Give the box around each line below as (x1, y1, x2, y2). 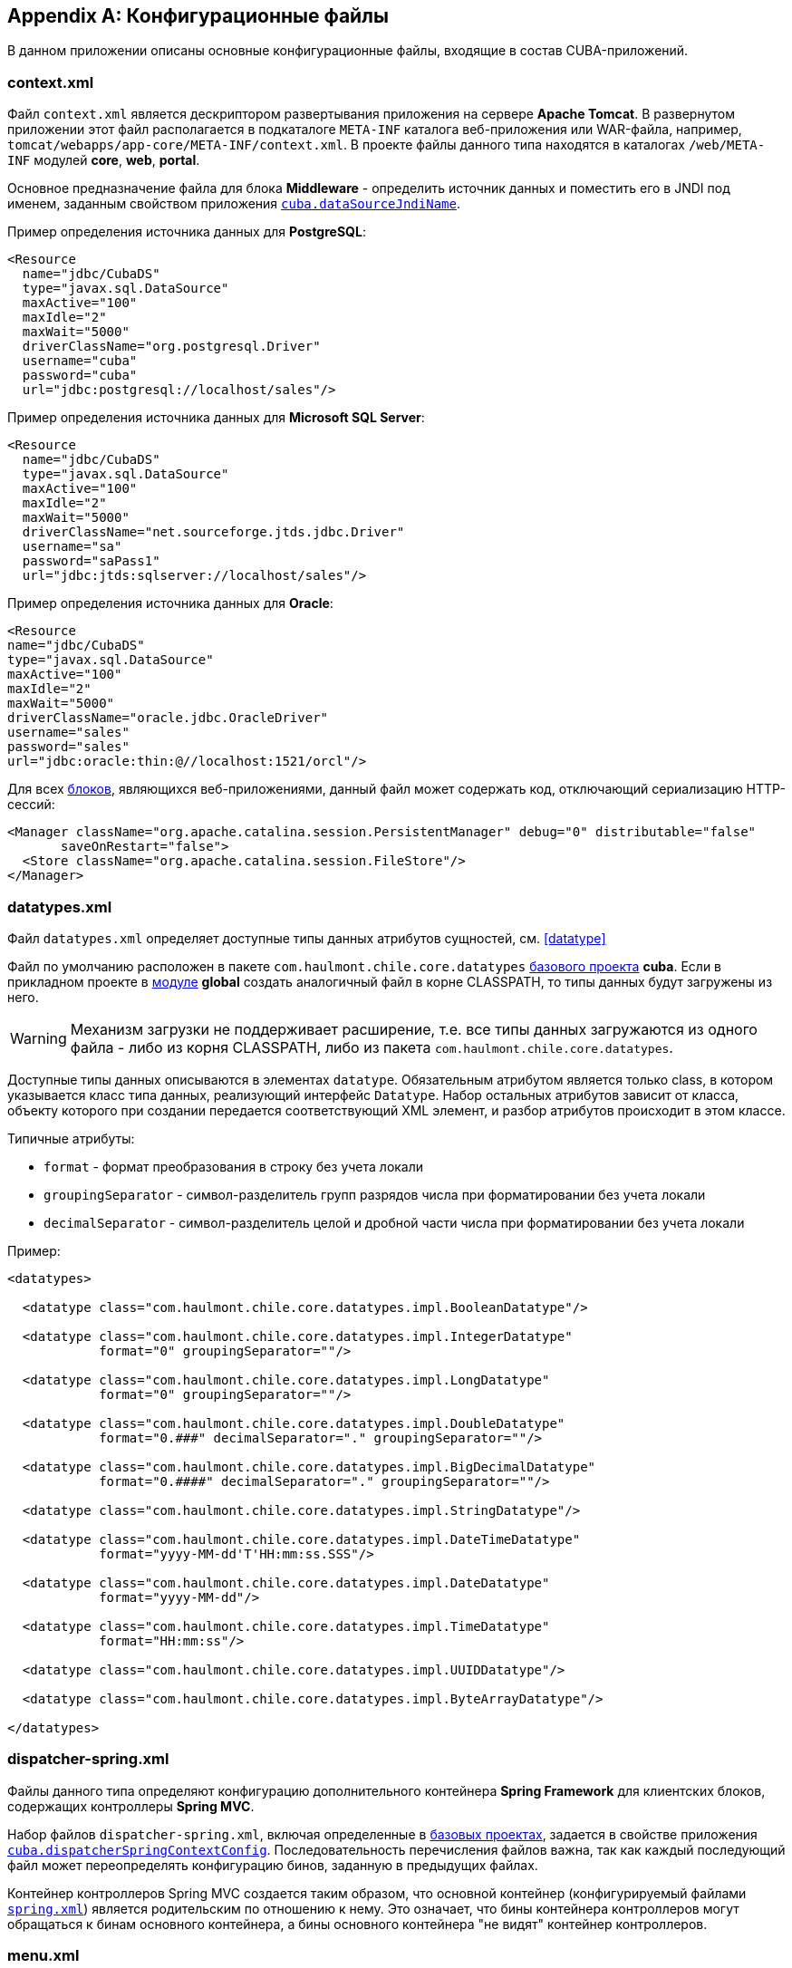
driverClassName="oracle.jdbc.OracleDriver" (7, 710, 329, 726)
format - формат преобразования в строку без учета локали (43, 1158, 424, 1174)
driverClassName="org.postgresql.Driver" (22, 339, 321, 354)
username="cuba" (22, 353, 138, 369)
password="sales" (7, 739, 130, 755)
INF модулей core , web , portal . (7, 152, 200, 169)
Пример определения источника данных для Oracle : (7, 595, 333, 612)
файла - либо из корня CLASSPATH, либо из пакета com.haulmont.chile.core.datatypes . (70, 1037, 673, 1056)
